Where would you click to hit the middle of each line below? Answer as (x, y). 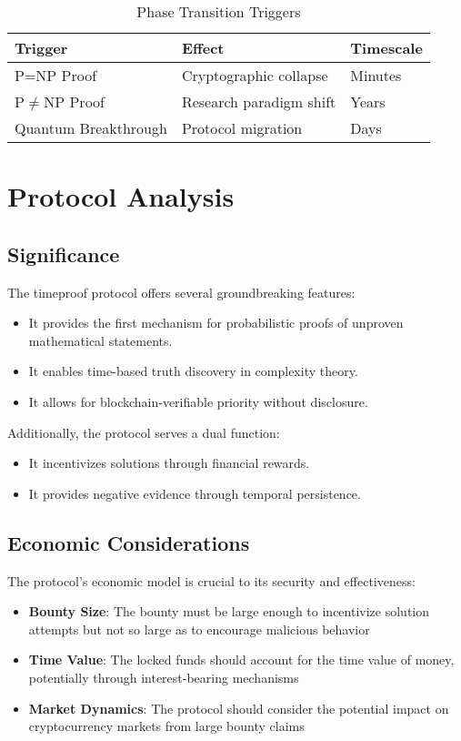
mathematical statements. (100, 340)
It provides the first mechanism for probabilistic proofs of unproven (216, 323)
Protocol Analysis (121, 196)
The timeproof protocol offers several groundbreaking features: (181, 292)
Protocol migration (242, 128)
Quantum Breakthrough (91, 128)
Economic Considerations (129, 542)
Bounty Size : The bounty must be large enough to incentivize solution (229, 611)
